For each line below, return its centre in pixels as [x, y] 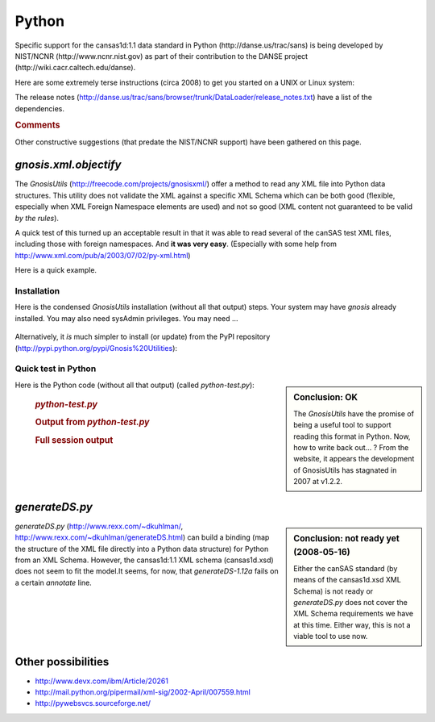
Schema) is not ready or [333, 591]
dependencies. [39, 108]
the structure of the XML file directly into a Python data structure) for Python [142, 549]
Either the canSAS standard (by [346, 568]
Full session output [74, 440]
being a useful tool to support [342, 425]
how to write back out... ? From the [351, 448]
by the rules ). [37, 218]
